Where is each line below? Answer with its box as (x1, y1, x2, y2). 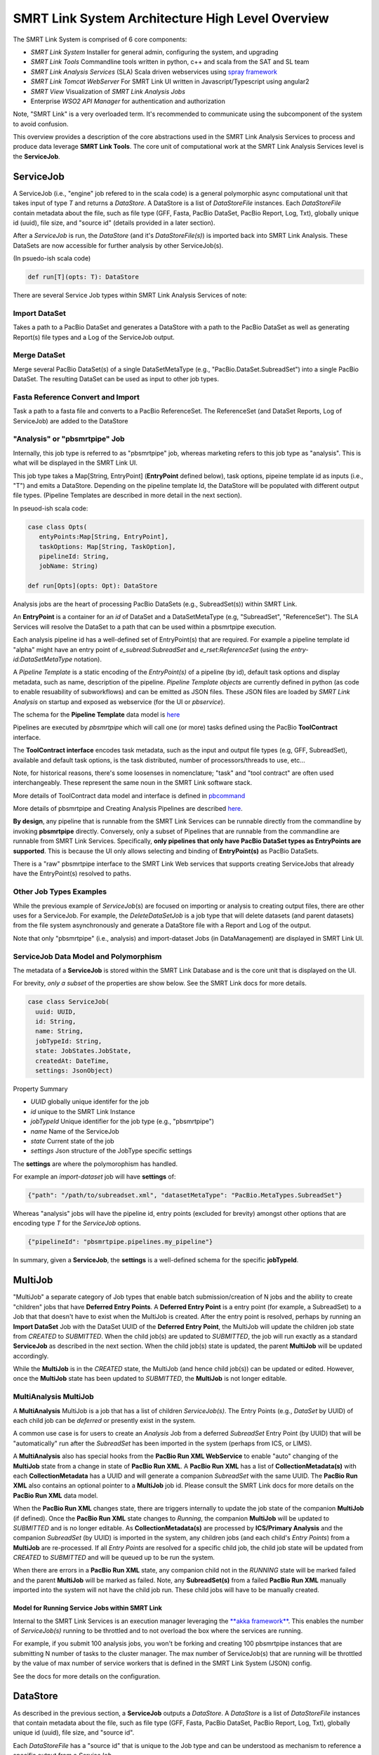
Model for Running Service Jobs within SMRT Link (13, 1604, 163, 1612)
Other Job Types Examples (13, 887, 107, 896)
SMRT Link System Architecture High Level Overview (13, 11, 329, 26)
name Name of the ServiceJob (30, 1127, 119, 1135)
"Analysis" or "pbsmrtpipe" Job (13, 434, 126, 444)
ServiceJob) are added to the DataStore (13, 416, 128, 425)
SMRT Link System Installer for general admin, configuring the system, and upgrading (30, 48, 279, 56)
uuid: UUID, (35, 1007, 77, 1016)
